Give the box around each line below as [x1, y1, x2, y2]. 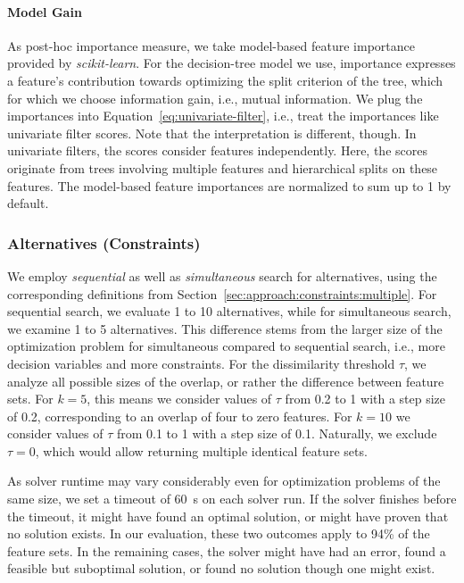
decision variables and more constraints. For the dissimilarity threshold [7, 354, 395, 372]
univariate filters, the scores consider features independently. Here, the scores [7, 141, 427, 160]
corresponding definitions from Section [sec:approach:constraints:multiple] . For [7, 284, 437, 303]
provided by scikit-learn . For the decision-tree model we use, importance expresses [7, 54, 456, 72]
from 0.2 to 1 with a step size [285, 389, 446, 408]
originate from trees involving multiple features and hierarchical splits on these [7, 158, 438, 177]
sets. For [7, 389, 54, 408]
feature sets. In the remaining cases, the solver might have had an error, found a [7, 541, 446, 560]
